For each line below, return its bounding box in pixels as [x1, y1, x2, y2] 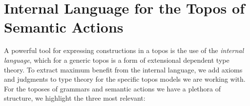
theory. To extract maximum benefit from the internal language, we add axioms [4, 64, 243, 74]
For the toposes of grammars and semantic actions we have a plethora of [4, 83, 221, 93]
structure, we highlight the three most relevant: [4, 93, 146, 103]
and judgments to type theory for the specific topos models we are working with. [4, 74, 246, 84]
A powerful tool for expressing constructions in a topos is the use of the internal [4, 45, 244, 55]
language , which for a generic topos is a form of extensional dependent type [4, 54, 229, 65]
